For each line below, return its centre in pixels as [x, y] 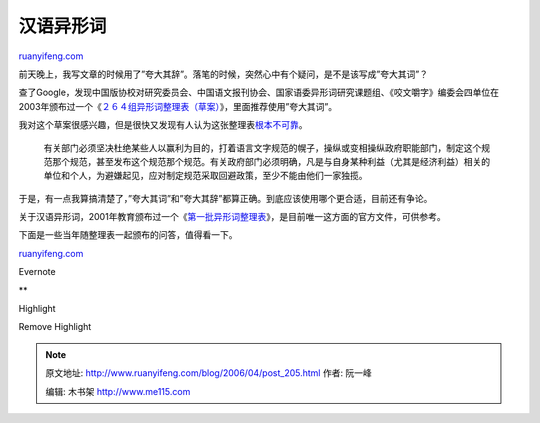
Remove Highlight [55, 327]
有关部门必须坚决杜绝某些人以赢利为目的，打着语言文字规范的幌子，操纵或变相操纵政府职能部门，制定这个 [262, 147]
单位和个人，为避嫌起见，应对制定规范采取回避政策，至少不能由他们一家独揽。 [205, 176]
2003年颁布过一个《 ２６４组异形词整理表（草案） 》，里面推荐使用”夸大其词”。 [178, 106]
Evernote [37, 272]
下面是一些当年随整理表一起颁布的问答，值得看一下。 [128, 235]
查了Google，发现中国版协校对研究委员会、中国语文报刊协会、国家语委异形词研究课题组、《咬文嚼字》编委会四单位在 [259, 92]
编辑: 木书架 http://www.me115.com [118, 391]
